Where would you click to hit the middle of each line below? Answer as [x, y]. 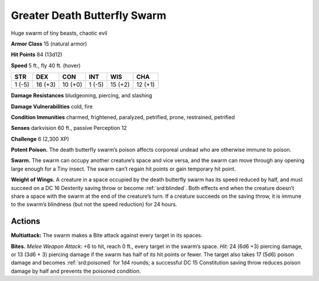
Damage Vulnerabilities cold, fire [52, 106]
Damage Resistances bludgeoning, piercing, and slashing [82, 96]
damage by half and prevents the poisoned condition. [76, 271]
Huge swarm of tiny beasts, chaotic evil [59, 33]
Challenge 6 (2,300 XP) [40, 139]
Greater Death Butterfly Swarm [89, 15]
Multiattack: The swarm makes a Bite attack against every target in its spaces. [107, 236]
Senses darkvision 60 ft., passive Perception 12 [69, 128]
